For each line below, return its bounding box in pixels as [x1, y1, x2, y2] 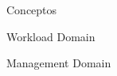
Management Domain [6, 55, 111, 71]
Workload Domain [6, 28, 96, 44]
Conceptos [6, 2, 57, 17]
